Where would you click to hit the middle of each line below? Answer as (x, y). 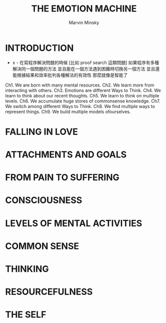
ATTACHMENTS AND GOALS (66, 155)
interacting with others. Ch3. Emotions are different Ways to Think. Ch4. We (83, 90)
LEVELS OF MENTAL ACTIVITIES (74, 223)
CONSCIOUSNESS (44, 200)
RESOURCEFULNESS (49, 292)
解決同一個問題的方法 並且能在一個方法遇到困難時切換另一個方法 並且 (84, 68)
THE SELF (26, 315)
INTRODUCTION (39, 48)
